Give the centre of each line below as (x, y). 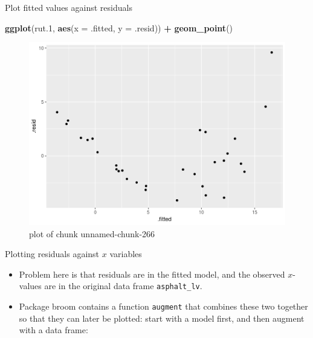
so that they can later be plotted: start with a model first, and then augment (162, 318)
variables (126, 254)
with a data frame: (53, 330)
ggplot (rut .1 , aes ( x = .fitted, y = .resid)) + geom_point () (119, 27)
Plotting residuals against (52, 254)
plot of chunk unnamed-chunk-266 (92, 233)
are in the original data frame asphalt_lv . (123, 286)
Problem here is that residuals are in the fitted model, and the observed (152, 274)
